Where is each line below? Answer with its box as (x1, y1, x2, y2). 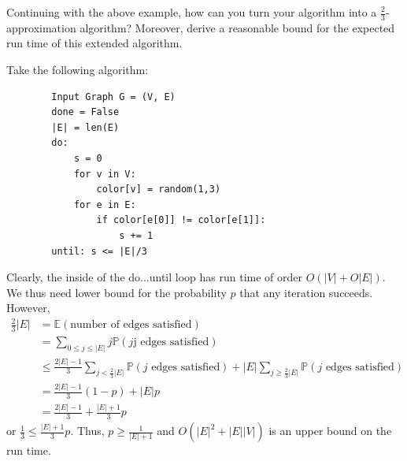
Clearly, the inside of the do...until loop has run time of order (6, 269, 303, 285)
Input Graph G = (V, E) (51, 91, 176, 102)
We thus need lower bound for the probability (6, 284, 227, 300)
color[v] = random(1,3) (96, 184, 221, 195)
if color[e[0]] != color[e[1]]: (96, 214, 266, 226)
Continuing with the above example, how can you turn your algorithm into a (6, 4, 377, 20)
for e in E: (73, 199, 136, 210)
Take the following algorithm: (6, 61, 149, 78)
